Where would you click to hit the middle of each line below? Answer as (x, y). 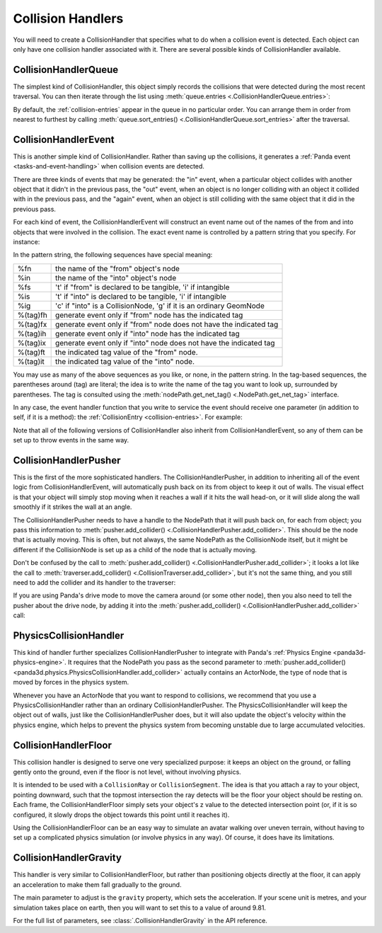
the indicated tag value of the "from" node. (127, 352)
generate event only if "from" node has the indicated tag (149, 315)
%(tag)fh (32, 315)
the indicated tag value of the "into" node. (125, 361)
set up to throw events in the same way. (71, 440)
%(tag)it (31, 361)
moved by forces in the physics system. (71, 682)
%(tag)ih (32, 333)
